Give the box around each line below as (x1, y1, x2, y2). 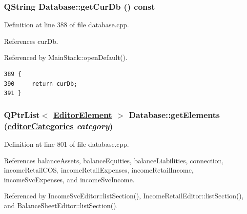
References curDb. (4, 36, 58, 46)
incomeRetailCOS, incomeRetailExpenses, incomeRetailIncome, (4, 165, 194, 175)
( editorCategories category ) (4, 119, 113, 132)
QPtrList (4, 108, 40, 120)
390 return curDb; (4, 80, 78, 87)
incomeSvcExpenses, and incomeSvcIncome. (4, 174, 135, 184)
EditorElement (53, 108, 112, 120)
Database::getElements (128, 108, 220, 120)
